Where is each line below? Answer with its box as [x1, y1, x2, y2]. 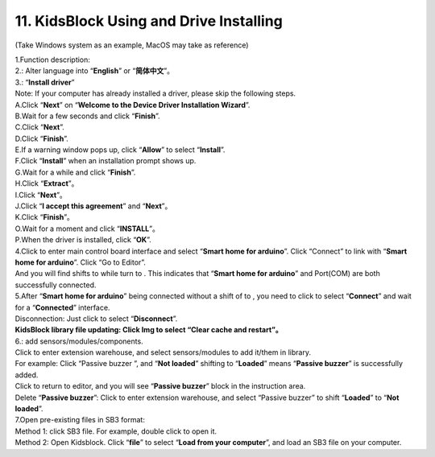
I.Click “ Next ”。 [14, 190, 68, 200]
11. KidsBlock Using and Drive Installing [14, 12, 284, 30]
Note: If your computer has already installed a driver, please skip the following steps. [14, 89, 296, 98]
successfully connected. [14, 280, 97, 290]
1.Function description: [14, 55, 90, 64]
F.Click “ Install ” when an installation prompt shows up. [14, 156, 197, 166]
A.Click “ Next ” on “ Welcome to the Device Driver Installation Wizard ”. [14, 100, 251, 109]
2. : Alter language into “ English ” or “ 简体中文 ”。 [14, 66, 175, 76]
